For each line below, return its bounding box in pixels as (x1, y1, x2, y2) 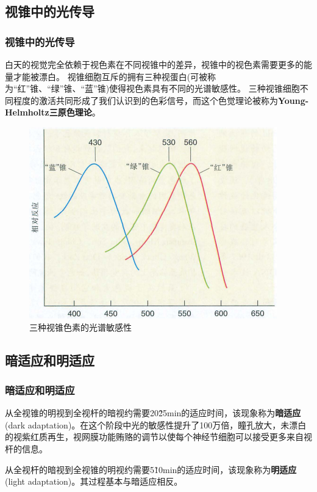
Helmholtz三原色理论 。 (5, 106, 101, 119)
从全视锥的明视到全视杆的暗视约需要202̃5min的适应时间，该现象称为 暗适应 (5, 406, 301, 419)
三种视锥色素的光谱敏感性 (29, 320, 132, 333)
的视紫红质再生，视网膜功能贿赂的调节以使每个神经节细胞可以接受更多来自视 (5, 430, 312, 443)
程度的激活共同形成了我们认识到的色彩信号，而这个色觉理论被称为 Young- (13, 94, 309, 106)
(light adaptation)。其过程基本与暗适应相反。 (5, 475, 183, 488)
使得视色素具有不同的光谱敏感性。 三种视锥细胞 (109, 82, 300, 95)
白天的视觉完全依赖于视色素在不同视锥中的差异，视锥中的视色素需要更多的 (5, 58, 304, 70)
